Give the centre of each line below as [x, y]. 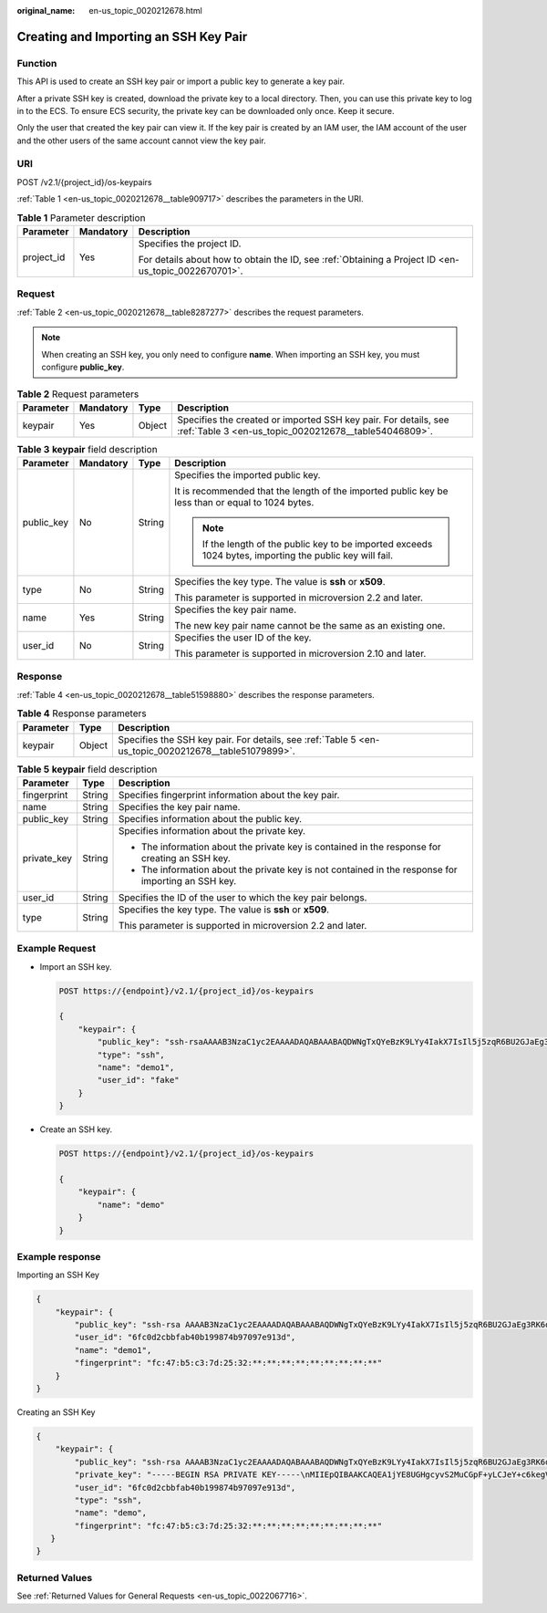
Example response [59, 1256]
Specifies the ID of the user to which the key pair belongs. [243, 897]
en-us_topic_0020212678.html [145, 10]
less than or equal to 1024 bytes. [244, 503]
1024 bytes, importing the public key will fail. [298, 556]
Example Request [56, 949]
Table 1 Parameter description [81, 217]
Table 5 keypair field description [87, 769]
